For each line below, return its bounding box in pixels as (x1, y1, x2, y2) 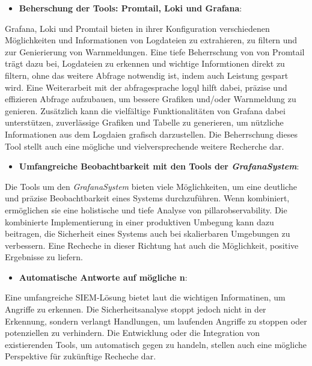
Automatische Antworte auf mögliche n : (19, 270, 188, 283)
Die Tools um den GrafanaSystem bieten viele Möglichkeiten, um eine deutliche (5, 180, 298, 192)
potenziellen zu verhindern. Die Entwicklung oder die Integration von (5, 326, 260, 339)
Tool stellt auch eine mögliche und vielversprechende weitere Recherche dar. (5, 139, 284, 152)
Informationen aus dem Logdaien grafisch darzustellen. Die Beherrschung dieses (5, 127, 298, 140)
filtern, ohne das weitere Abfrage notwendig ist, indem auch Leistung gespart (5, 69, 289, 81)
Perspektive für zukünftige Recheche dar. (5, 350, 156, 362)
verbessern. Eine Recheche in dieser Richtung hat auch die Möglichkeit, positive (5, 239, 299, 251)
